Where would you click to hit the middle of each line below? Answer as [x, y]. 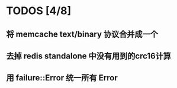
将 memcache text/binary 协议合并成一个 [82, 34]
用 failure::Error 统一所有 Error [62, 78]
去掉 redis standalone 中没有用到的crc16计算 [89, 56]
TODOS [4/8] [39, 11]
